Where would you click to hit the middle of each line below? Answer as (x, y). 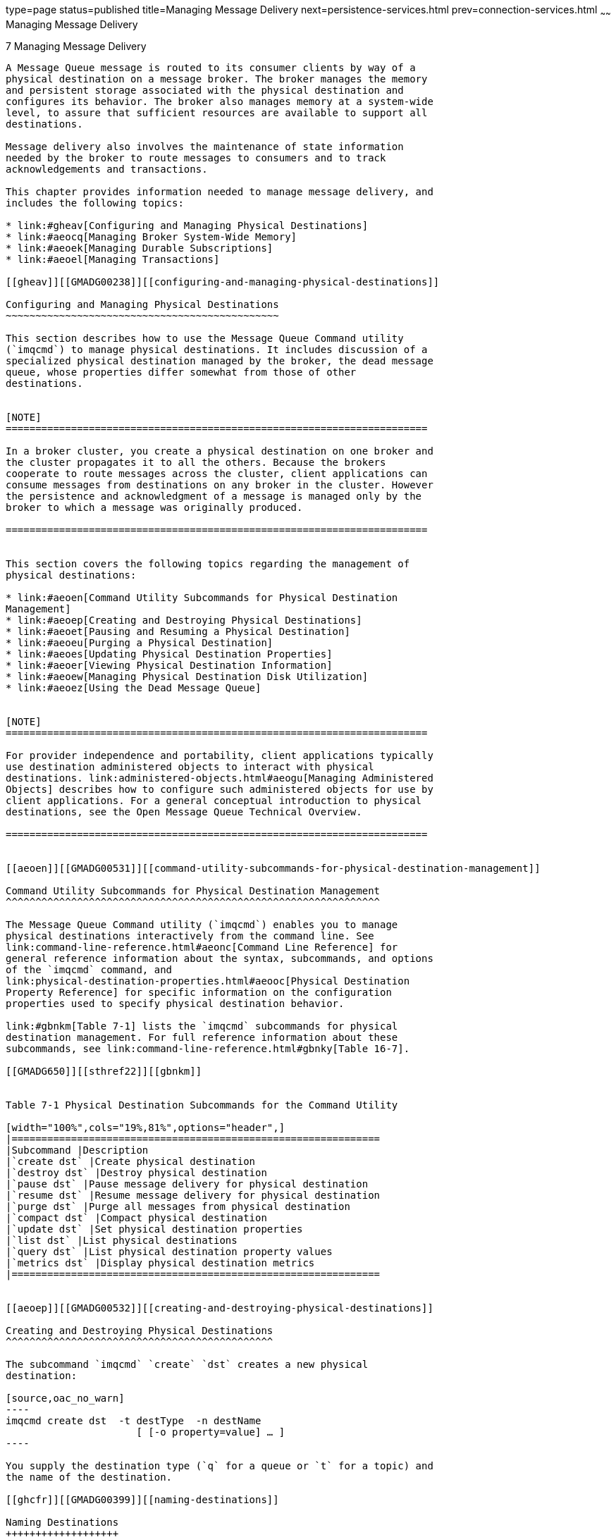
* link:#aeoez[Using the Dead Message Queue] (134, 687)
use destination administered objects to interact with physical (190, 766)
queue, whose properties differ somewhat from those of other (181, 372)
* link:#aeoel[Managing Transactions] (113, 259)
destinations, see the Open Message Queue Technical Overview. (184, 811)
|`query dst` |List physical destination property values (169, 1251)
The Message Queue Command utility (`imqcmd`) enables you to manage (202, 924)
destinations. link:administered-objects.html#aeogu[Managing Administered (220, 778)
